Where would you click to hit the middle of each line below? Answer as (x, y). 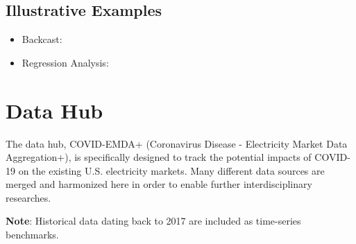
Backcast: (42, 39)
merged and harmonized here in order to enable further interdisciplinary (159, 184)
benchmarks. (32, 235)
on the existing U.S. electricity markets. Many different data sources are (171, 170)
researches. (28, 197)
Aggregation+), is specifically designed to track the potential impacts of (159, 157)
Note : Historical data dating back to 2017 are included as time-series (153, 221)
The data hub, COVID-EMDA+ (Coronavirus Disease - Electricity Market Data (177, 143)
